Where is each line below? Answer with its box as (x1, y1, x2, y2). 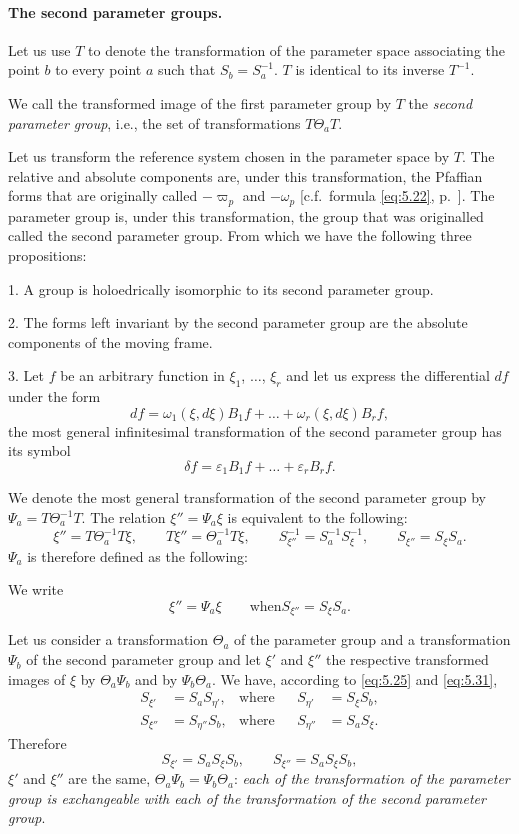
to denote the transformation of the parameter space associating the (88, 39, 506, 60)
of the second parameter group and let (26, 649, 261, 670)
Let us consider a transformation (8, 629, 209, 650)
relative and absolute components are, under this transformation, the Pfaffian (8, 165, 483, 186)
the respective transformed (325, 649, 489, 670)
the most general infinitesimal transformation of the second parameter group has (8, 420, 502, 441)
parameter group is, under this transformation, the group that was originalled (8, 205, 484, 226)
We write (8, 579, 64, 600)
